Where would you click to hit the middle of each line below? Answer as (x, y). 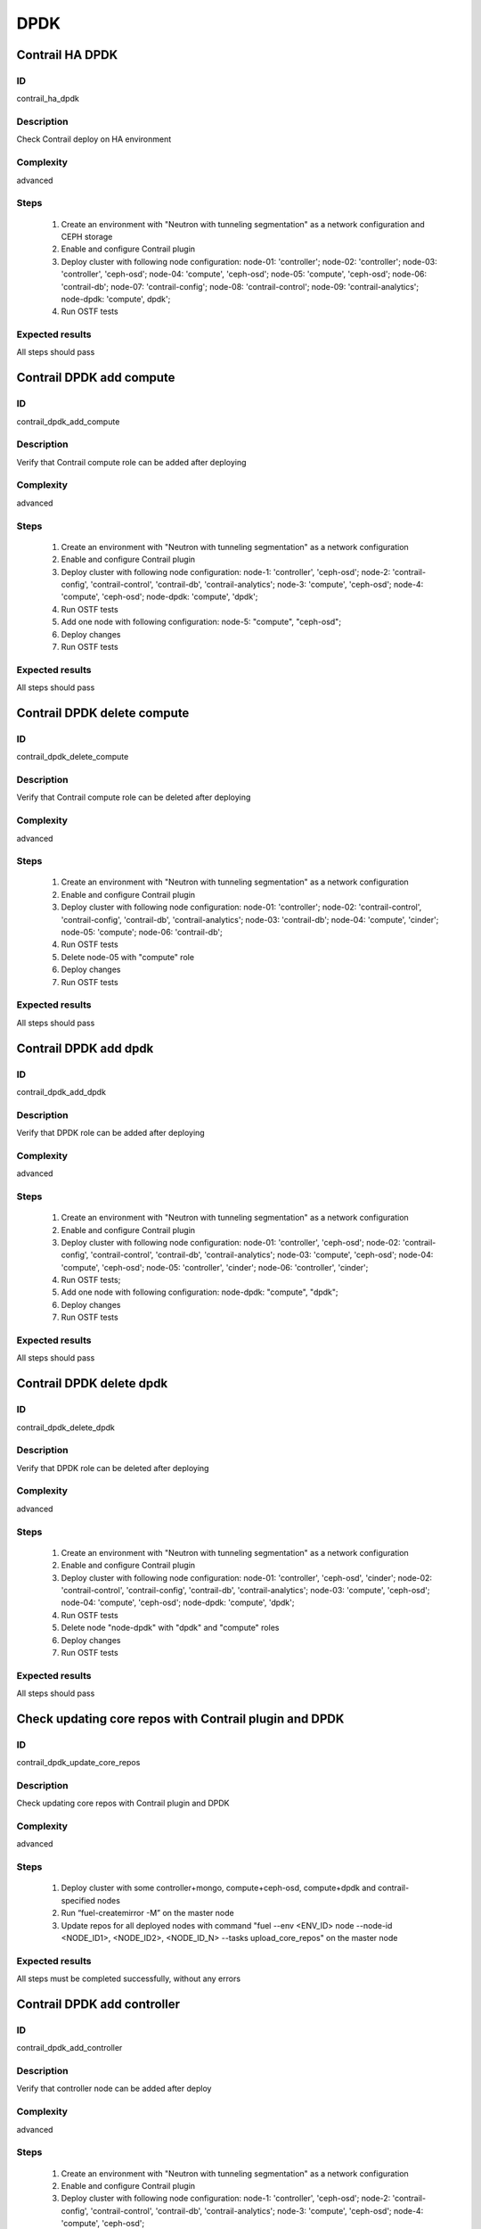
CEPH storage (87, 236)
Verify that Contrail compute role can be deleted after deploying (134, 797)
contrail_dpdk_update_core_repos (78, 1763)
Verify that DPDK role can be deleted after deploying (113, 1468)
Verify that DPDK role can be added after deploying (110, 1133)
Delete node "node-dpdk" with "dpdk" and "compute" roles (170, 1628)
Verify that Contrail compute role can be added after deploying (131, 462)
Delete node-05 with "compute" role (128, 957)
